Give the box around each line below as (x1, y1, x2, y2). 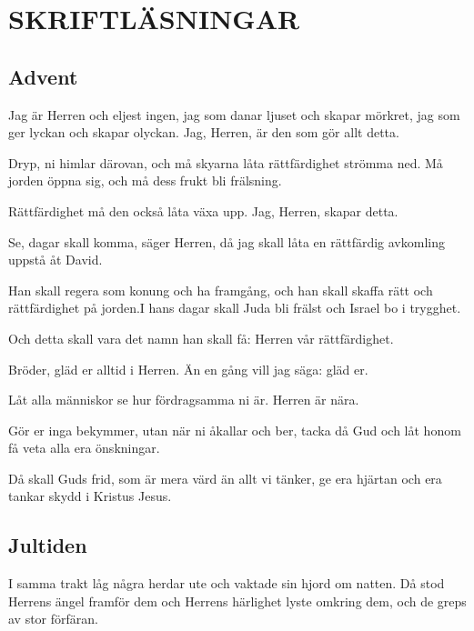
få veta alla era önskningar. (8, 438, 160, 457)
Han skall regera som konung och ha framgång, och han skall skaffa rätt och (8, 280, 433, 299)
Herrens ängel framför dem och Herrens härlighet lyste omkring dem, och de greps (8, 591, 467, 610)
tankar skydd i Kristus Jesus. (8, 486, 172, 506)
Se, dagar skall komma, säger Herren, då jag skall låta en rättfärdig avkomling (8, 232, 445, 251)
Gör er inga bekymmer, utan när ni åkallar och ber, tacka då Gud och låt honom (8, 420, 461, 439)
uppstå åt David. (8, 250, 103, 269)
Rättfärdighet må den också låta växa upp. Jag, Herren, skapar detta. (8, 201, 398, 220)
